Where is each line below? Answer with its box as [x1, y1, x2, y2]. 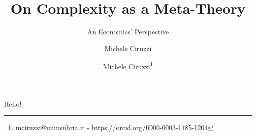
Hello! [4, 98, 22, 109]
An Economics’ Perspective [87, 27, 169, 37]
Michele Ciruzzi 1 [103, 60, 153, 71]
